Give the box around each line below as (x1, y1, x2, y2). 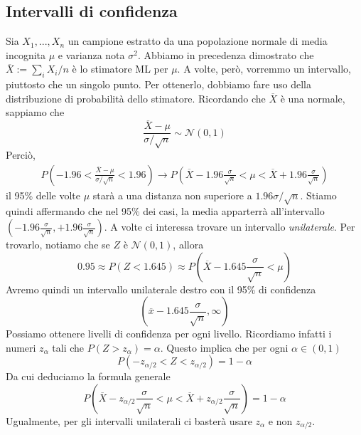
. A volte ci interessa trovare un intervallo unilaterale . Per (104, 219, 355, 234)
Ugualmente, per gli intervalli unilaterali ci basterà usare (6, 413, 252, 428)
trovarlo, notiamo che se (6, 237, 110, 251)
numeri (6, 340, 36, 355)
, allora (173, 237, 204, 251)
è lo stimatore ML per (72, 61, 168, 76)
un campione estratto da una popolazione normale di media (68, 33, 328, 48)
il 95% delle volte (6, 187, 80, 202)
